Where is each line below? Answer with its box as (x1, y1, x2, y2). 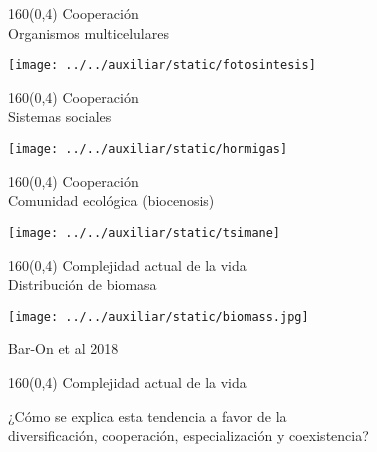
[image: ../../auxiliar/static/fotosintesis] (8, 58, 316, 73)
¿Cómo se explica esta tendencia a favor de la (8, 405, 287, 426)
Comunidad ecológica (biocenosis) (8, 190, 215, 211)
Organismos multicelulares (8, 22, 169, 43)
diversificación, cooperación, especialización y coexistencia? (8, 425, 369, 446)
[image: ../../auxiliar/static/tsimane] (8, 225, 281, 240)
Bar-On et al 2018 (8, 338, 119, 359)
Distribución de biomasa (8, 274, 157, 295)
